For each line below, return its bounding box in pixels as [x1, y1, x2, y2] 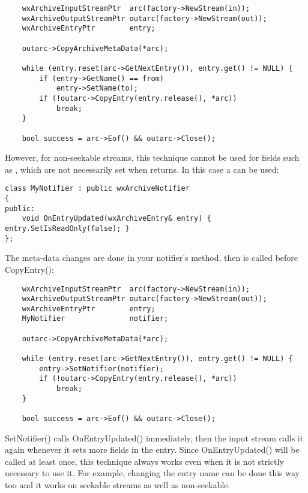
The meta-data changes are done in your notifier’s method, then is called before [5, 251, 298, 264]
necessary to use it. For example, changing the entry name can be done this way [5, 467, 300, 479]
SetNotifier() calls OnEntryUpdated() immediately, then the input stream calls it [5, 431, 304, 444]
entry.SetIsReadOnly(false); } [5, 224, 130, 233]
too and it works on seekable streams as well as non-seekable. [5, 479, 231, 491]
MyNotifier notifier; [22, 314, 169, 323]
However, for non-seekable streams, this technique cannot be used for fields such [5, 151, 300, 164]
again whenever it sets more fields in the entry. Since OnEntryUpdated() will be [5, 443, 300, 456]
